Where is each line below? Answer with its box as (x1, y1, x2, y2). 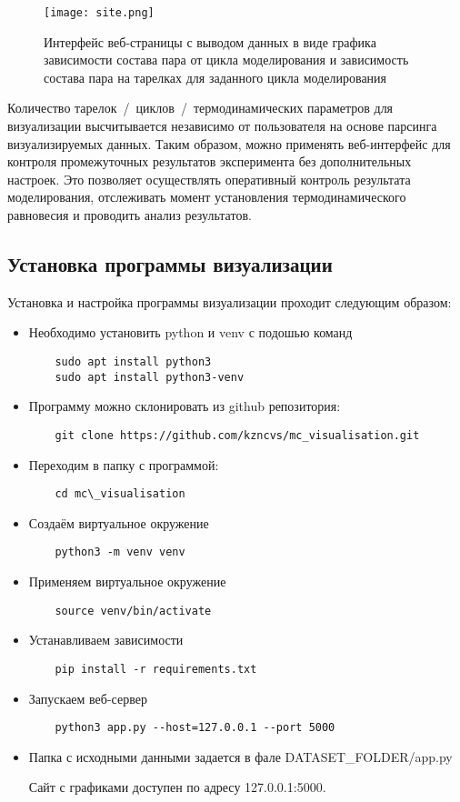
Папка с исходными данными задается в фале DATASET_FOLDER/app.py (28, 747, 453, 766)
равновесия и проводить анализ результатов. (7, 206, 252, 224)
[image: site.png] (44, 6, 155, 19)
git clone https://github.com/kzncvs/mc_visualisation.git (55, 428, 420, 442)
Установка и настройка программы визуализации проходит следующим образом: (7, 292, 452, 311)
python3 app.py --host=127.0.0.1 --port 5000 (55, 721, 335, 735)
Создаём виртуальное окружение (28, 513, 209, 532)
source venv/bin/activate (55, 604, 212, 617)
